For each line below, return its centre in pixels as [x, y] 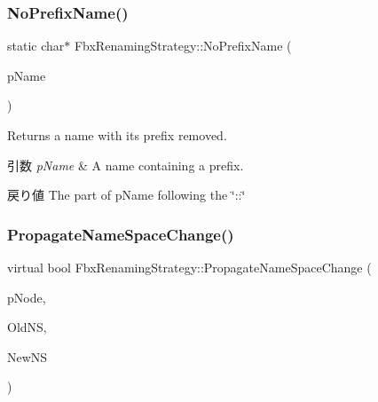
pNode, [27, 297]
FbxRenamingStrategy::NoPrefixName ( [183, 46]
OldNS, [27, 327]
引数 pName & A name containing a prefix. [126, 165]
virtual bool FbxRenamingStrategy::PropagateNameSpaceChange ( [189, 267]
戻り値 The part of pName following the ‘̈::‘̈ [126, 195]
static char [36, 46]
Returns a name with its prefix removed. [117, 135]
